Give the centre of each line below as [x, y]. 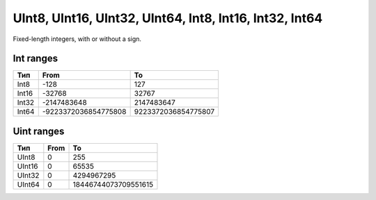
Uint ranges [39, 131]
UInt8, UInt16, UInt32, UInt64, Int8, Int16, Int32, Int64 [168, 18]
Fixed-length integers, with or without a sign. [77, 39]
